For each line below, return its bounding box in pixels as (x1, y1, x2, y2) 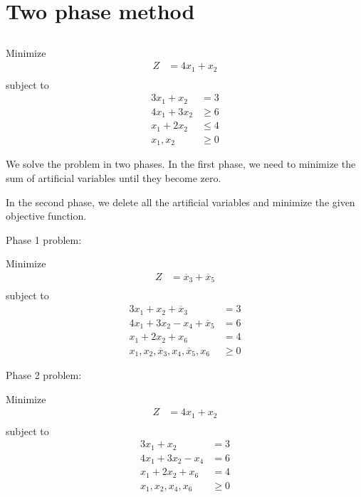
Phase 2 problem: (6, 368, 82, 383)
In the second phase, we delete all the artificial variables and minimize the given (6, 194, 355, 209)
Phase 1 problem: (6, 232, 82, 247)
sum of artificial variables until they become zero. (6, 171, 221, 185)
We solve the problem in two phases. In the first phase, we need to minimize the (6, 156, 356, 171)
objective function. (6, 208, 87, 223)
